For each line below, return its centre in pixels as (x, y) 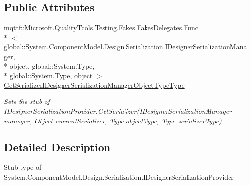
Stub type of (23, 167)
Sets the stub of (27, 101)
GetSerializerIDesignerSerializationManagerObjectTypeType (94, 85)
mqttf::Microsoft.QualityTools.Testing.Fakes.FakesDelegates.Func (101, 28)
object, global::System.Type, (52, 66)
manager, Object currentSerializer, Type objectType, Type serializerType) (113, 120)
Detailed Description (57, 147)
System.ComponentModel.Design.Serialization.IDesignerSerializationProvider (119, 176)
